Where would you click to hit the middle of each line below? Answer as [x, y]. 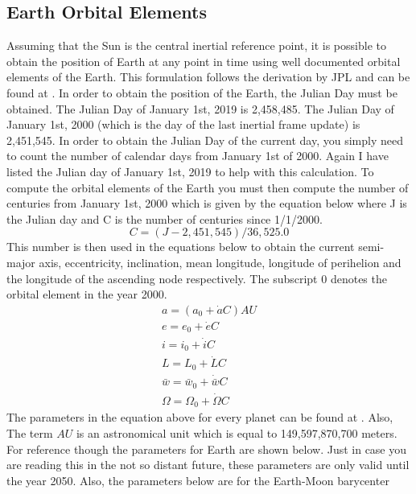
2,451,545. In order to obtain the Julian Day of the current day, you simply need [205, 140]
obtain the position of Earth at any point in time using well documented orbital [204, 61]
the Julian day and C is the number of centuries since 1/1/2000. [165, 218]
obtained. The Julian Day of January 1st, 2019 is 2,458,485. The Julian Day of [200, 108]
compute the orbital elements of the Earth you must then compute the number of [208, 187]
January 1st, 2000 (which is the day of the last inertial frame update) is [183, 124]
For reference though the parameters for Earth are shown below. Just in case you [207, 449]
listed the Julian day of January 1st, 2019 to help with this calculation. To [190, 171]
